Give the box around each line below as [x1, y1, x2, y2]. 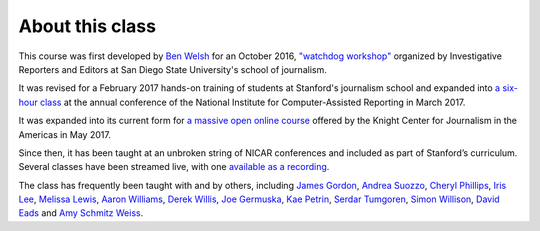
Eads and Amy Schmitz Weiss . [18, 207, 144, 219]
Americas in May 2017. [18, 128, 112, 140]
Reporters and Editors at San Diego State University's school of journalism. [18, 63, 327, 75]
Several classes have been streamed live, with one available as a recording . [18, 161, 330, 173]
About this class [18, 15, 157, 37]
